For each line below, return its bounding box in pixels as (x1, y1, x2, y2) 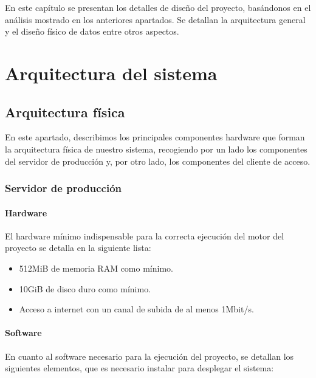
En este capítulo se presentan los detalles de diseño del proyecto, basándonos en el (5, 1, 311, 13)
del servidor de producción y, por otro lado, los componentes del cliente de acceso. (5, 154, 311, 167)
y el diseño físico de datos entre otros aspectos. (5, 25, 179, 38)
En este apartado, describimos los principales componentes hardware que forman (5, 131, 305, 143)
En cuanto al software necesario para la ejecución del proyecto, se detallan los (5, 349, 294, 362)
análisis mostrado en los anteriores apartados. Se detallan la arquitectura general (5, 13, 306, 26)
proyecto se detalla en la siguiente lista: (5, 241, 151, 254)
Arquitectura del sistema (5, 60, 218, 85)
